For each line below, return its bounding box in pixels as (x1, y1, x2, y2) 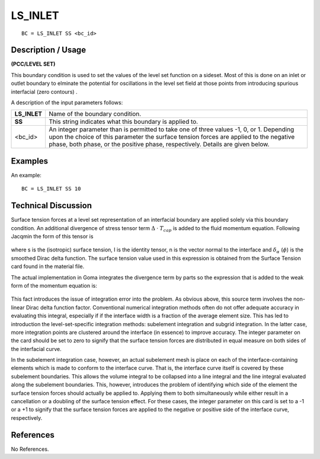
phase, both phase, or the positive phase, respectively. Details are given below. (49, 140, 270, 148)
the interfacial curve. (11, 345, 62, 352)
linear (11, 304, 25, 311)
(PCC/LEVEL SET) (11, 60, 56, 68)
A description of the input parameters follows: (11, 99, 123, 106)
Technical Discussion (11, 200, 92, 211)
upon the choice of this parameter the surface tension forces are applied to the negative (49, 133, 295, 141)
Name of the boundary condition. (49, 110, 142, 118)
